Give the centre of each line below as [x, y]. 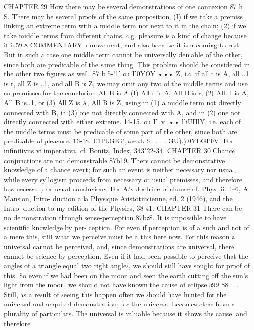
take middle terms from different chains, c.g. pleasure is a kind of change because [125, 35]
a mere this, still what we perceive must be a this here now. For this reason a [120, 237]
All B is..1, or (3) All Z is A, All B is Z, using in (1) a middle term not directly [123, 102]
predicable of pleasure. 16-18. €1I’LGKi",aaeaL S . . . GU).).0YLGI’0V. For [119, 141]
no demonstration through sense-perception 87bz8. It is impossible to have [115, 218]
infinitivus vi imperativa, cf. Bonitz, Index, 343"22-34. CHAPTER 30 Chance [119, 150]
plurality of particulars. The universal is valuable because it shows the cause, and [126, 313]
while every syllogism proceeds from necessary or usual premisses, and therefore [123, 179]
